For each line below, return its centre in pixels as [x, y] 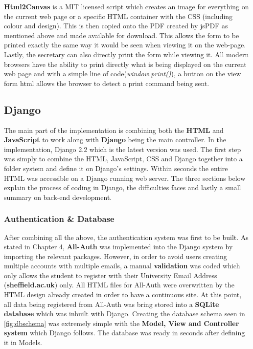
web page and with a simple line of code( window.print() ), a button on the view [123, 74]
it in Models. [23, 342]
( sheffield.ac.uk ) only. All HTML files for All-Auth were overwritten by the [119, 285]
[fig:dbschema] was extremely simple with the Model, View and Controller [122, 323]
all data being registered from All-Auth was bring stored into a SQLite [112, 304]
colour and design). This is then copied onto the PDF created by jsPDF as [116, 26]
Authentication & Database [59, 219]
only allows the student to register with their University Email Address [111, 275]
